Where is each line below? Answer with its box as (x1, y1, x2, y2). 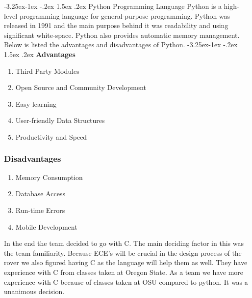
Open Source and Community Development (15, 82, 147, 92)
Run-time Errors (15, 205, 65, 215)
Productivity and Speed (15, 131, 87, 142)
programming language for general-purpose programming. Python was (19, 10, 230, 21)
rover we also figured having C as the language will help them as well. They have (4, 257, 248, 268)
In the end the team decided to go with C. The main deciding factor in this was (4, 238, 244, 248)
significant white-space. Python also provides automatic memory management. (4, 30, 240, 40)
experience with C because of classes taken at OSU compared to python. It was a (4, 276, 248, 287)
